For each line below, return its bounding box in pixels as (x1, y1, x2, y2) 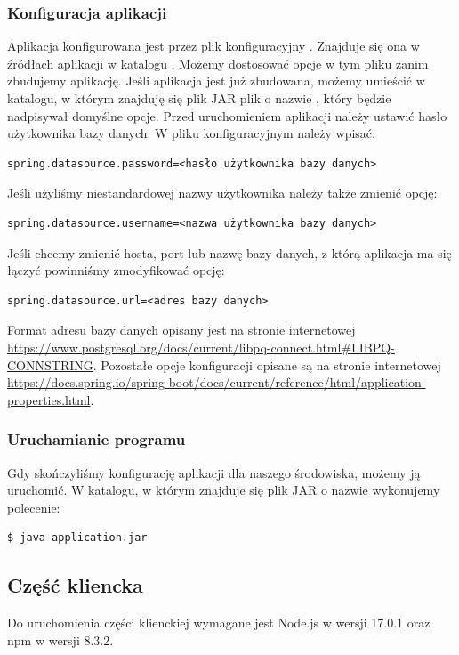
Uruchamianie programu (7, 428, 186, 450)
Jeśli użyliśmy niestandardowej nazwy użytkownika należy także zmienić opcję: (7, 183, 438, 202)
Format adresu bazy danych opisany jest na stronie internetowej (7, 320, 356, 339)
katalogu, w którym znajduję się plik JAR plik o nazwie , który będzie (7, 89, 391, 107)
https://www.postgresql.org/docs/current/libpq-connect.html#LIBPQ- (7, 337, 395, 356)
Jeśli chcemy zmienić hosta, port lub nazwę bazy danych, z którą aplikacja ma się (7, 243, 452, 262)
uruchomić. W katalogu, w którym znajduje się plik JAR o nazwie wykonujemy (7, 481, 440, 499)
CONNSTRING (7, 355, 93, 374)
